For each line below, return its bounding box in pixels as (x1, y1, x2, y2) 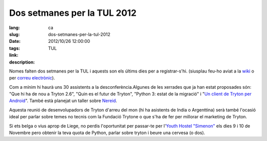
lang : (9, 25, 20, 31)
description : (9, 59, 35, 65)
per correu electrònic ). (9, 75, 55, 81)
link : (9, 52, 19, 58)
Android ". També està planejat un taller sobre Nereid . (9, 98, 117, 104)
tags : (9, 45, 20, 51)
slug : (9, 31, 20, 37)
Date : (9, 38, 21, 44)
